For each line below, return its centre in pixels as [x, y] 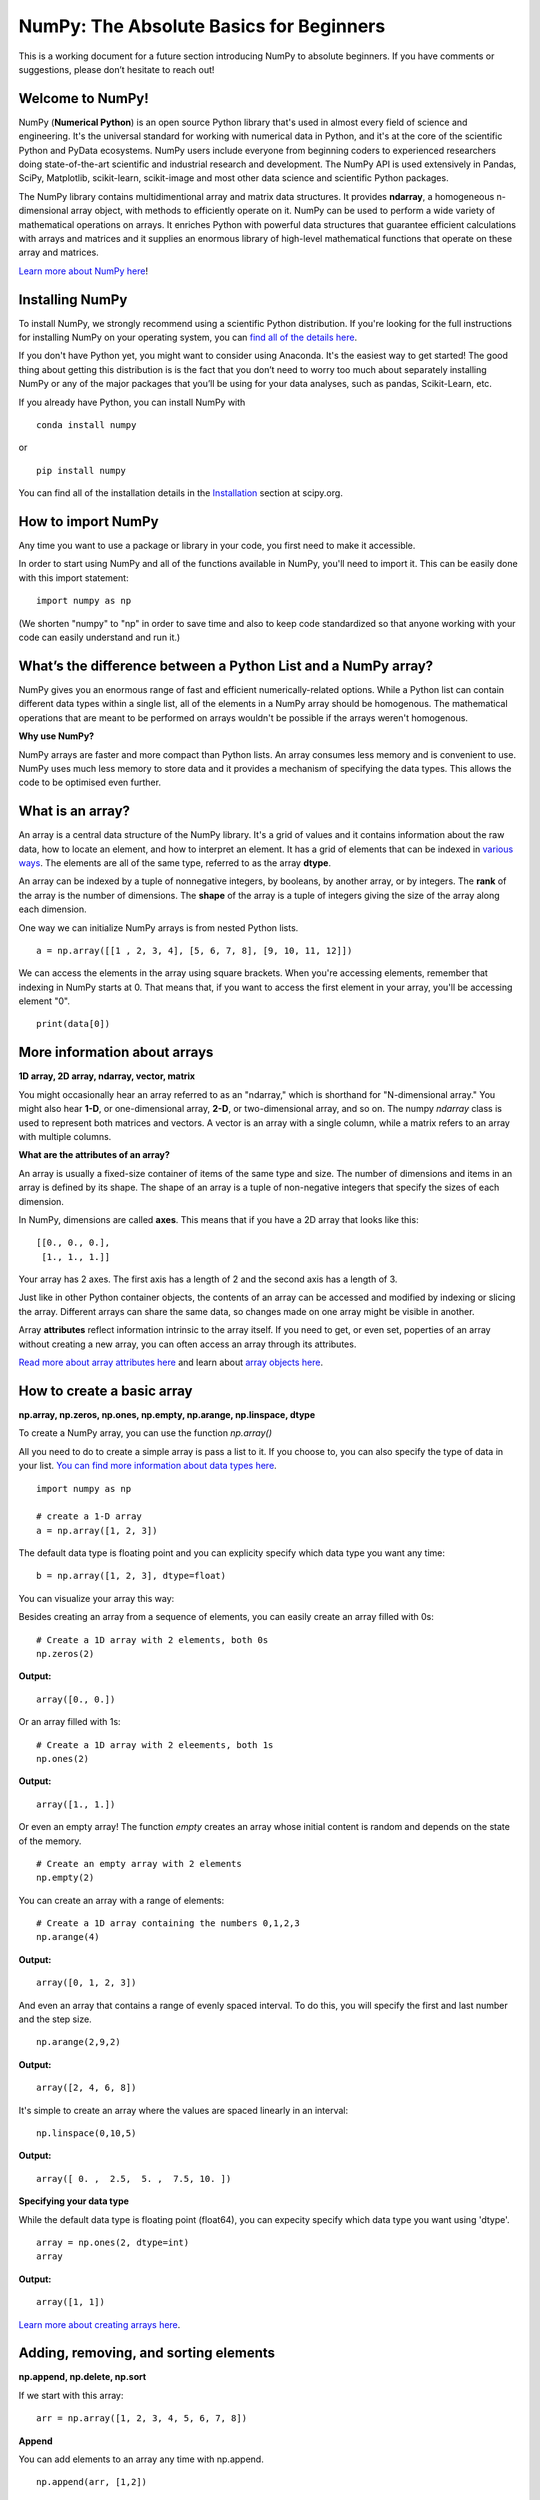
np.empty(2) [65, 1878]
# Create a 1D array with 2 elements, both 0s [152, 1639]
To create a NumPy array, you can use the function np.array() [145, 1433]
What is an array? [74, 811]
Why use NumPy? [56, 736]
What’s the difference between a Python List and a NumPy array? [226, 665]
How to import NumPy [88, 521]
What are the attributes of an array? [94, 1155]
